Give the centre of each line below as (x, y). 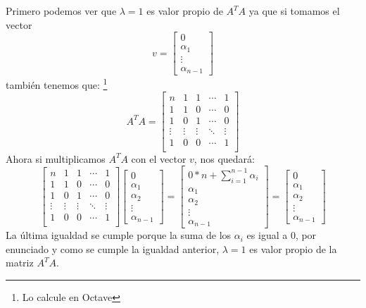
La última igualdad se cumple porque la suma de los (119, 235)
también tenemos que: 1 (57, 84)
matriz (20, 263)
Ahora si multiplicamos (56, 158)
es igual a (267, 235)
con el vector (159, 158)
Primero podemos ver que (61, 11)
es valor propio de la (293, 248)
